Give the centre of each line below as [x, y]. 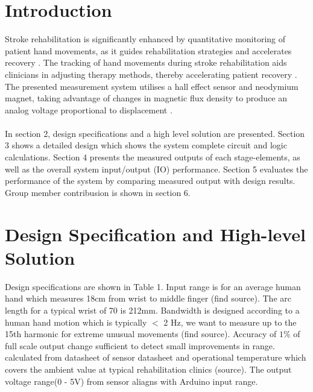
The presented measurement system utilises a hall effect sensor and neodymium [152, 86]
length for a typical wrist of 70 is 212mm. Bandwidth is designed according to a [152, 310]
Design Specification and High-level [155, 234]
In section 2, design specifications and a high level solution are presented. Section [155, 133]
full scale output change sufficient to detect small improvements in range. [140, 345]
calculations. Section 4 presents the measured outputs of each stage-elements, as [153, 157]
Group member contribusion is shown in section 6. [98, 192]
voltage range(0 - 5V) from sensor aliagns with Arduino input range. [131, 381]
